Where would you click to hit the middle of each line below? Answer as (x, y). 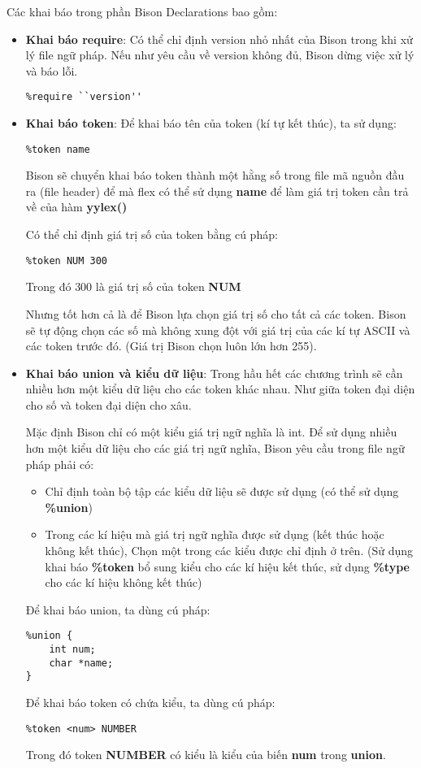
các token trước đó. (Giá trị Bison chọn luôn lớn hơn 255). (171, 346)
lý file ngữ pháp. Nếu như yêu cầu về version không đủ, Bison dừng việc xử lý (220, 55)
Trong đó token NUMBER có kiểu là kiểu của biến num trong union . (206, 755)
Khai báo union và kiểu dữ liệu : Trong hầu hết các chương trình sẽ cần (214, 373)
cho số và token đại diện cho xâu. (109, 404)
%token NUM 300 (67, 260)
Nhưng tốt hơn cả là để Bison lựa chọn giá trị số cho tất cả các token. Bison (216, 313)
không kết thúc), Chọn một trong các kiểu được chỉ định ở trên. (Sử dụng (229, 551)
